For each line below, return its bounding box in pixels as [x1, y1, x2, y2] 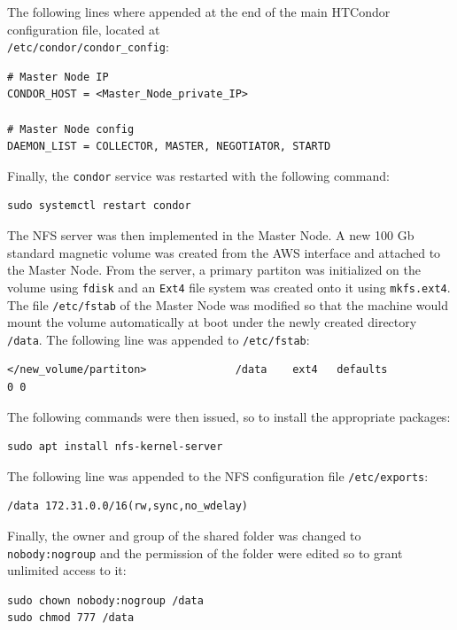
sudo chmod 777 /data [7, 611, 135, 625]
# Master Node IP [7, 70, 109, 83]
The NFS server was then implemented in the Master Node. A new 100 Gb [7, 226, 414, 245]
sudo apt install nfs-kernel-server [7, 440, 223, 454]
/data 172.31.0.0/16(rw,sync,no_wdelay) [7, 500, 249, 513]
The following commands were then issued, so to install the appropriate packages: [7, 407, 451, 425]
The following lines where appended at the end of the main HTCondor [7, 3, 391, 20]
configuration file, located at [7, 19, 160, 38]
